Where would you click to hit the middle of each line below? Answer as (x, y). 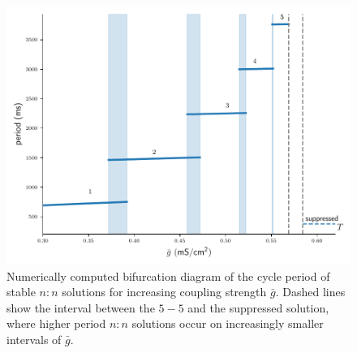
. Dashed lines (310, 292)
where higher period (56, 323)
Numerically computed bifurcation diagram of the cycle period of (168, 276)
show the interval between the (81, 307)
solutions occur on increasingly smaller (228, 323)
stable (21, 292)
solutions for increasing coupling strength (164, 292)
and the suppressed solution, (258, 307)
